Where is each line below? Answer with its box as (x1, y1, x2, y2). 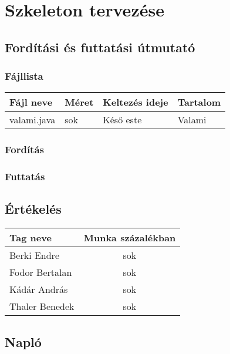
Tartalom (177, 95, 221, 109)
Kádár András (9, 282, 68, 296)
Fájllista (5, 69, 43, 83)
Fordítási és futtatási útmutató (5, 38, 195, 56)
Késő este (103, 113, 142, 127)
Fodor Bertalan (9, 265, 72, 279)
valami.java (9, 113, 56, 127)
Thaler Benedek (9, 299, 75, 313)
